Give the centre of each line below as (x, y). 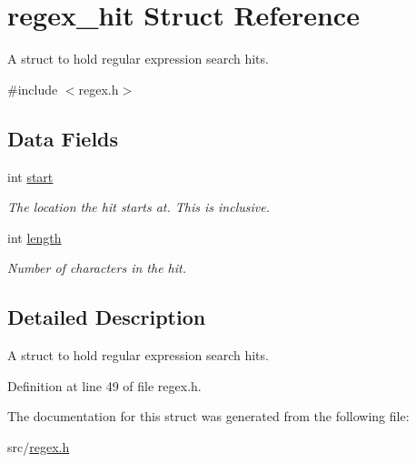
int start (30, 176)
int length (35, 237)
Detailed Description (107, 317)
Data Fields (63, 138)
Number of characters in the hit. (97, 268)
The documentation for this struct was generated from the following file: (208, 416)
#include (33, 89)
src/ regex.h (39, 446)
